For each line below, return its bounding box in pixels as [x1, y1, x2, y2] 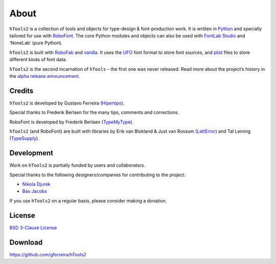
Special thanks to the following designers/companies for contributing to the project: [9, 172, 186, 178]
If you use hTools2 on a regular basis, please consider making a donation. [9, 197, 167, 204]
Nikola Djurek [22, 181, 51, 187]
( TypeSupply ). [9, 135, 39, 141]
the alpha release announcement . [9, 73, 80, 79]
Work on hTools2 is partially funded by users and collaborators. [9, 162, 146, 169]
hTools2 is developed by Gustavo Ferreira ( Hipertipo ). [9, 100, 125, 106]
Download [9, 238, 43, 247]
